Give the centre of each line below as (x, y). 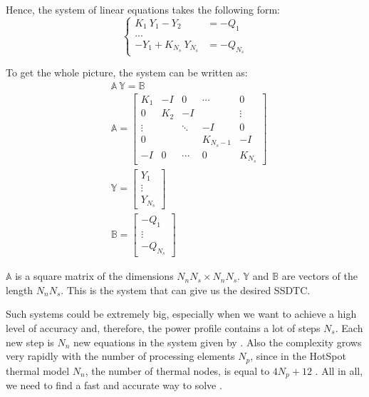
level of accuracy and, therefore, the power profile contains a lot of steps (163, 327)
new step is (30, 342)
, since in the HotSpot (298, 356)
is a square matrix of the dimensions (94, 276)
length (20, 290)
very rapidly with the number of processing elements (120, 356)
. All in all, (339, 370)
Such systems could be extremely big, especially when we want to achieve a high (181, 314)
